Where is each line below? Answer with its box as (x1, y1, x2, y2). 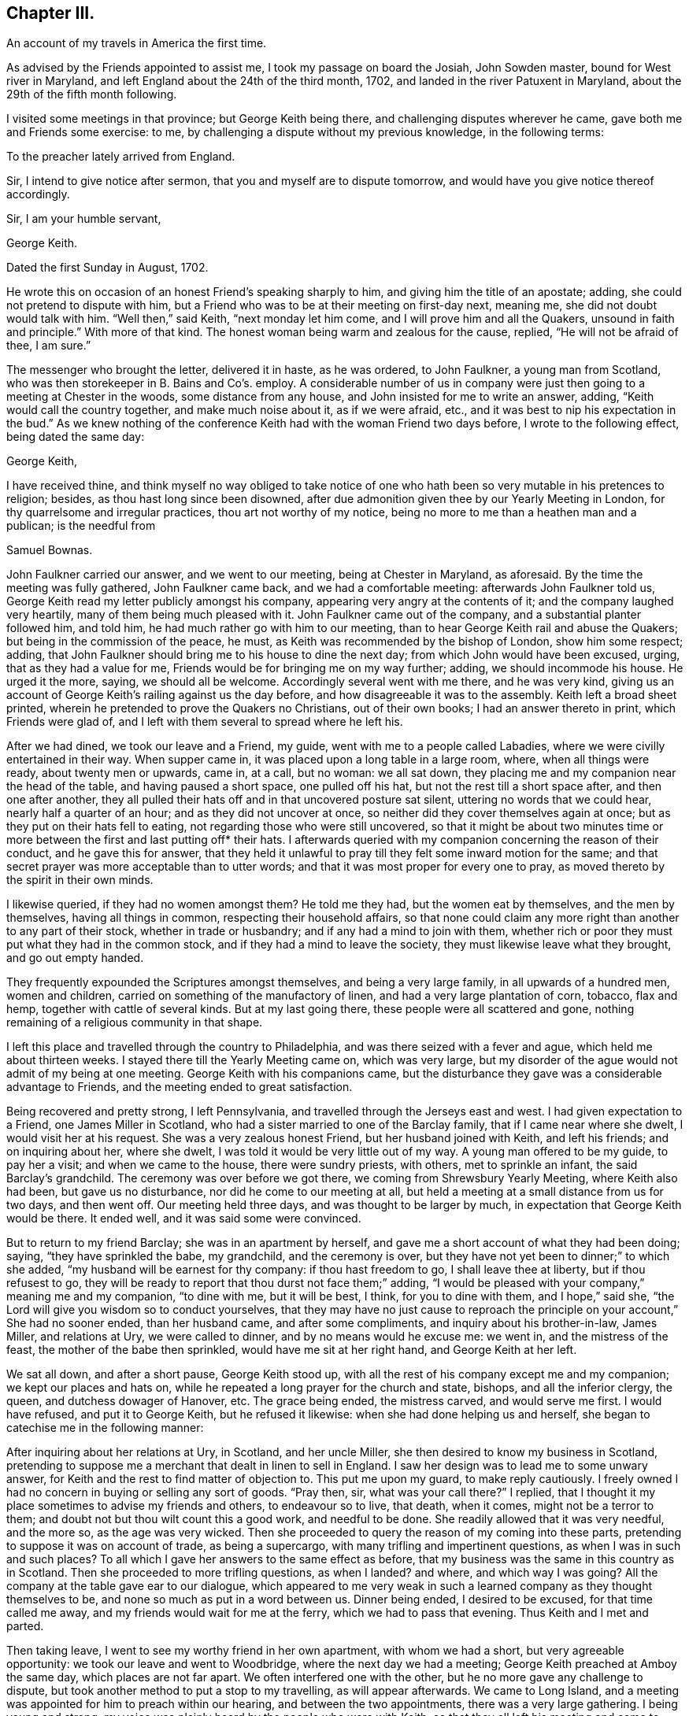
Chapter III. (6, 3, 95, 23)
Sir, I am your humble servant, (6, 212, 161, 226)
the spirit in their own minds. (6, 873, 154, 887)
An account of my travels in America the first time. (6, 36, 267, 50)
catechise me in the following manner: (6, 1421, 204, 1435)
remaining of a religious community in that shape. (6, 1015, 263, 1030)
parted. (6, 1619, 44, 1633)
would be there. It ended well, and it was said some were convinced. (6, 1211, 361, 1226)
